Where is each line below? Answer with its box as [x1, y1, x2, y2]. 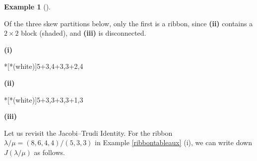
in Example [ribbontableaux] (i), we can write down [95, 137, 252, 148]
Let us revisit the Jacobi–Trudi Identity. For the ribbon [4, 127, 173, 138]
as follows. [34, 147, 65, 157]
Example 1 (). [4, 1, 51, 11]
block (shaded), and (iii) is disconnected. [21, 28, 146, 38]
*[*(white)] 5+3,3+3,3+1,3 [4, 94, 83, 105]
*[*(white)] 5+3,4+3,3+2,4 [4, 61, 83, 71]
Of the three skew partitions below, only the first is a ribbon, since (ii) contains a [4, 18, 253, 28]
